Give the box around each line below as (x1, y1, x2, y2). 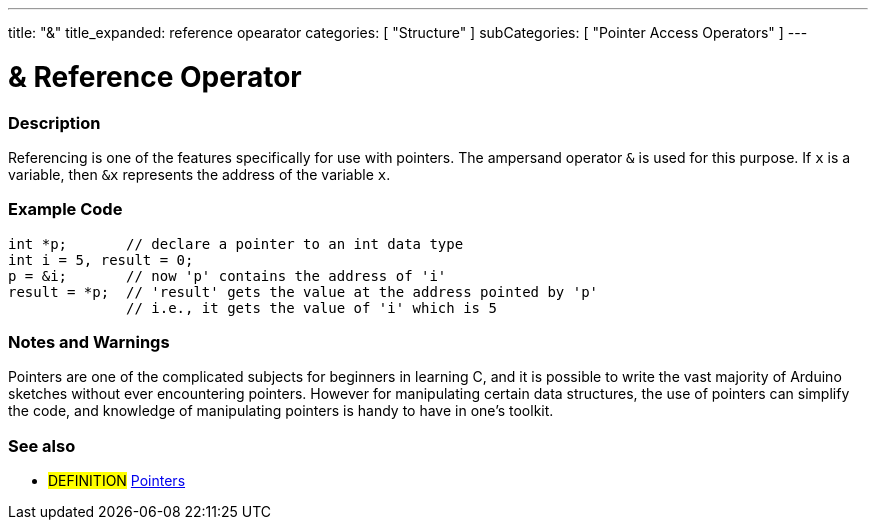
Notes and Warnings (8, 332, 170, 352)
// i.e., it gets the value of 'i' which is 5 (126, 299, 497, 316)
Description (8, 112, 101, 133)
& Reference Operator (8, 59, 302, 94)
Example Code (8, 199, 123, 220)
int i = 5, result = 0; (8, 251, 194, 268)
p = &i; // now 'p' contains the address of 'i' (8, 267, 447, 284)
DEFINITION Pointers (48, 472, 186, 490)
